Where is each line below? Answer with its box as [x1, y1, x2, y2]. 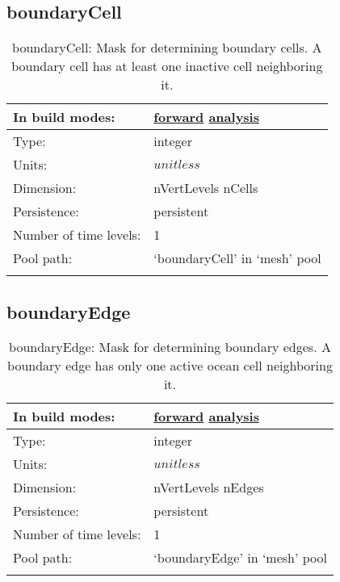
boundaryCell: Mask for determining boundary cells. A [12, 38, 322, 57]
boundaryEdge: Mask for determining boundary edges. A [9, 337, 331, 357]
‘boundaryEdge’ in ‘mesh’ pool [153, 548, 327, 567]
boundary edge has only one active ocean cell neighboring [7, 356, 333, 375]
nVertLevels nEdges [153, 478, 264, 497]
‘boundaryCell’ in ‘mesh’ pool [153, 249, 321, 268]
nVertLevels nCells [153, 178, 258, 198]
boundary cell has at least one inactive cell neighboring [11, 57, 323, 76]
